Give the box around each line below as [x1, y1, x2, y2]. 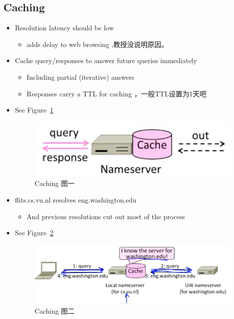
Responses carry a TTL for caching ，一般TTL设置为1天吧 [26, 88, 207, 98]
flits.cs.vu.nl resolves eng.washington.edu [15, 194, 137, 205]
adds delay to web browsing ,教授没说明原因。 [26, 39, 169, 49]
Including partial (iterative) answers [26, 71, 134, 82]
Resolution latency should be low [15, 23, 114, 33]
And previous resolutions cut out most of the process [26, 211, 185, 221]
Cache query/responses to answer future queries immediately [15, 55, 197, 66]
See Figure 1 [15, 105, 54, 115]
